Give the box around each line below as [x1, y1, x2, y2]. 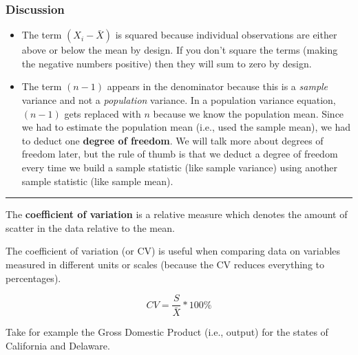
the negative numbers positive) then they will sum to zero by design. [21, 56, 312, 70]
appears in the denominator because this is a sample [107, 79, 328, 94]
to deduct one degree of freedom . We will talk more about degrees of [21, 133, 324, 147]
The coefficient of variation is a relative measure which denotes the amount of [6, 207, 348, 222]
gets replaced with [64, 106, 141, 120]
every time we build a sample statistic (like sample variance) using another [21, 160, 337, 174]
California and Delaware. [6, 338, 110, 352]
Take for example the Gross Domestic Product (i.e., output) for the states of [6, 325, 328, 339]
